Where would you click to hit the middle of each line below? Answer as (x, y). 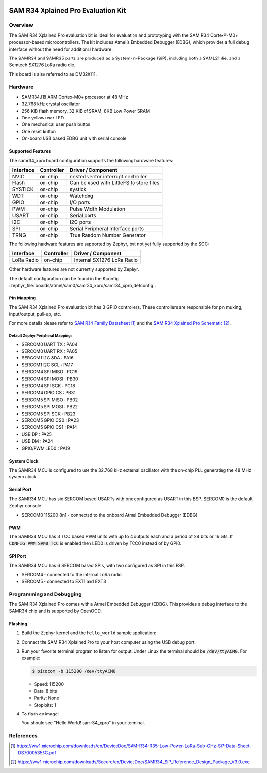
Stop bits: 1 (45, 705)
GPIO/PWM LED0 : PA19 (46, 448)
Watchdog (82, 196)
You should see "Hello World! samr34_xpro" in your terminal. (83, 723)
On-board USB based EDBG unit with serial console (74, 138)
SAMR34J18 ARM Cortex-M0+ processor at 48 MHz (75, 97)
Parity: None (46, 698)
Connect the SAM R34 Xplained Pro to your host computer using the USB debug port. (109, 642)
